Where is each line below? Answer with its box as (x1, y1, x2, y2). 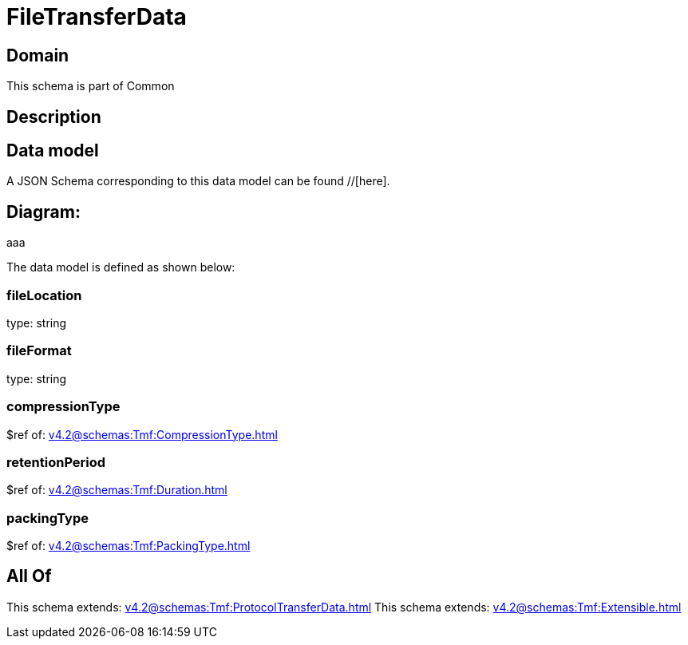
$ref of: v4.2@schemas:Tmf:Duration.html (6, 483, 227, 497)
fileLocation (6, 287, 82, 303)
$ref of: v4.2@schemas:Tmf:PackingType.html (6, 539, 251, 553)
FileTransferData (6, 3, 187, 30)
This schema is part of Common (6, 79, 175, 93)
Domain (6, 45, 69, 65)
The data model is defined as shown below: (6, 260, 235, 275)
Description (6, 106, 101, 127)
